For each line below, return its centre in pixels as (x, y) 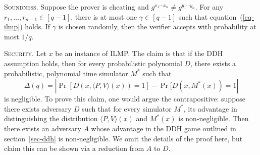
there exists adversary (38, 108)
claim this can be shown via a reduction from (74, 148)
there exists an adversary (43, 128)
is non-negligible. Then (214, 118)
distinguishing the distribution (51, 118)
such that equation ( (211, 16)
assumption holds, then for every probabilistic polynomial (93, 63)
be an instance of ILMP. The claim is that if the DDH (139, 53)
